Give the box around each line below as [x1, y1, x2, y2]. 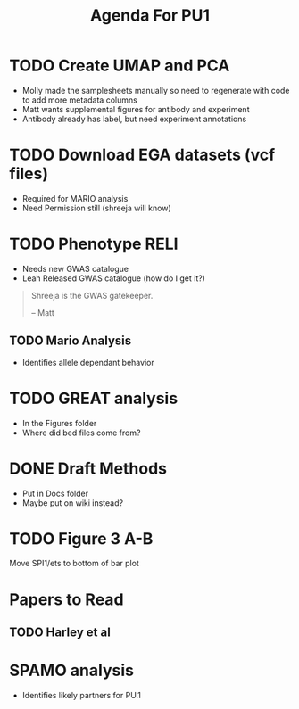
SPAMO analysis [9, 661, 134, 680]
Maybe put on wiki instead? [21, 497, 123, 508]
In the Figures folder [21, 417, 97, 428]
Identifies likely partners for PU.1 [21, 689, 141, 700]
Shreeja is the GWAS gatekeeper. [30, 290, 154, 301]
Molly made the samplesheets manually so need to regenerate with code [21, 85, 290, 95]
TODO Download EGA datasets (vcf [9, 144, 276, 165]
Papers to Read [9, 589, 124, 609]
